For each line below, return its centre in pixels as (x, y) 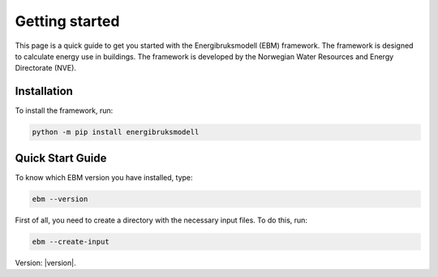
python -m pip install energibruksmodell (116, 132)
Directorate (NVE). (46, 68)
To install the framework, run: (64, 110)
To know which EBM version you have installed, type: (104, 177)
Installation (44, 91)
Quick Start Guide (61, 158)
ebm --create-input (71, 241)
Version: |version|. (45, 262)
